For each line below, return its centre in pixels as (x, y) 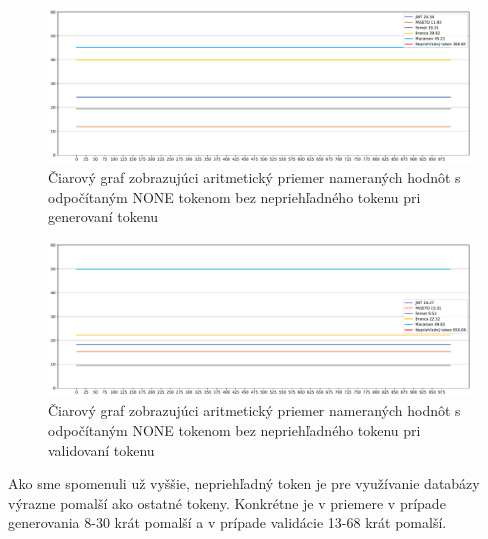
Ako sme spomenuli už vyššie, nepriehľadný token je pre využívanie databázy (244, 483)
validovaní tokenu (101, 449)
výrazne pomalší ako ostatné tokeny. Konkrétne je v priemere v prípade (227, 502)
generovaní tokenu (103, 216)
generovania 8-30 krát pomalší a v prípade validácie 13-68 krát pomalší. (227, 522)
